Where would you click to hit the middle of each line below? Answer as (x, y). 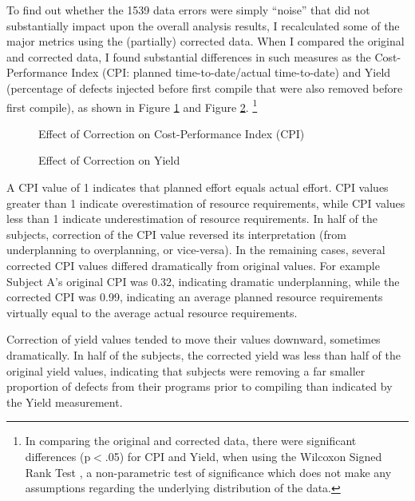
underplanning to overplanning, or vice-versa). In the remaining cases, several (196, 250)
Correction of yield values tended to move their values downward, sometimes (194, 339)
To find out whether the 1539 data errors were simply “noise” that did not (188, 10)
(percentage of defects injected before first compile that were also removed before (205, 87)
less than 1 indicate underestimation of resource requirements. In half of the (192, 219)
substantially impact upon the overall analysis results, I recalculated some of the (203, 25)
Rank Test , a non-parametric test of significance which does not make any (208, 472)
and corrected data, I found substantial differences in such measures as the (189, 56)
